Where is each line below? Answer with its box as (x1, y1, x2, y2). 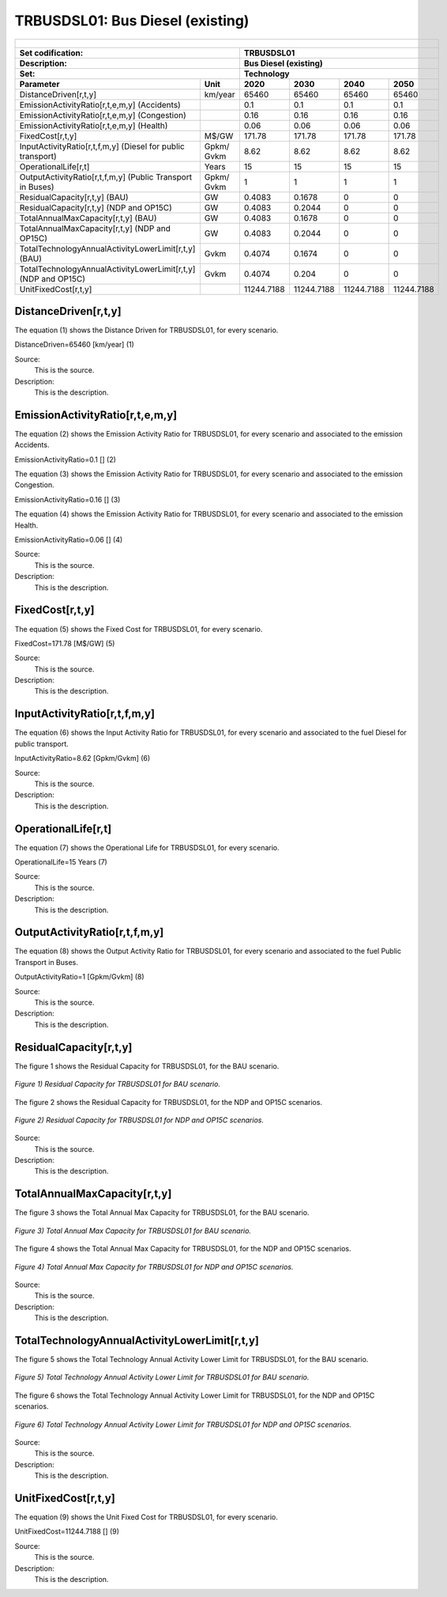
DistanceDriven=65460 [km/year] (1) (14, 340, 134, 350)
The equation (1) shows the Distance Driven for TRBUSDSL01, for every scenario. (14, 325, 279, 335)
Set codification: (19, 47, 84, 59)
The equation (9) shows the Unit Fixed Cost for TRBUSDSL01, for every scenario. (14, 1512, 278, 1522)
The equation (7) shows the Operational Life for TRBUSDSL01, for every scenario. (14, 842, 280, 852)
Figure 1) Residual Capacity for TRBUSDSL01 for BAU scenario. (14, 1080, 221, 1089)
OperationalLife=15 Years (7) (14, 857, 108, 867)
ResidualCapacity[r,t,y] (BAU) (19, 191, 130, 202)
